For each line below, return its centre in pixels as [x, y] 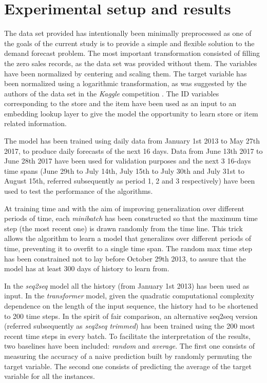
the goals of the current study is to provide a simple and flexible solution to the [129, 43]
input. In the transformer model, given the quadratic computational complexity [129, 296]
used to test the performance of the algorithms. [79, 191]
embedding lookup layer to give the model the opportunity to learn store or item [131, 113]
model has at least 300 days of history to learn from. [87, 268]
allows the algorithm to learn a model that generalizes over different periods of [128, 238]
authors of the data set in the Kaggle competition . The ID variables [112, 93]
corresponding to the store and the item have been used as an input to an [120, 103]
